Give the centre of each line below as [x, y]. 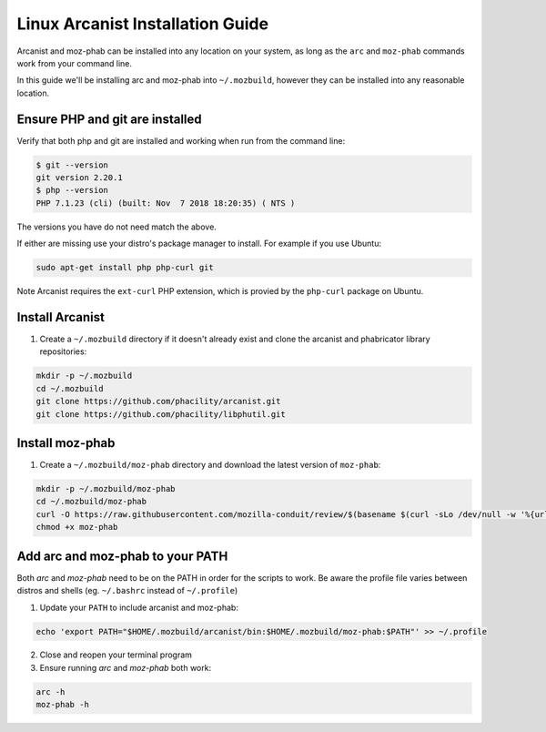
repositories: [63, 351]
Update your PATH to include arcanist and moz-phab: [139, 607]
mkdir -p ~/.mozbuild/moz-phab [106, 489]
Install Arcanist [61, 317]
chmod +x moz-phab [77, 527]
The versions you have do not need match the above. [117, 227]
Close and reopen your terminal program [116, 655]
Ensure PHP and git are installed [109, 119]
